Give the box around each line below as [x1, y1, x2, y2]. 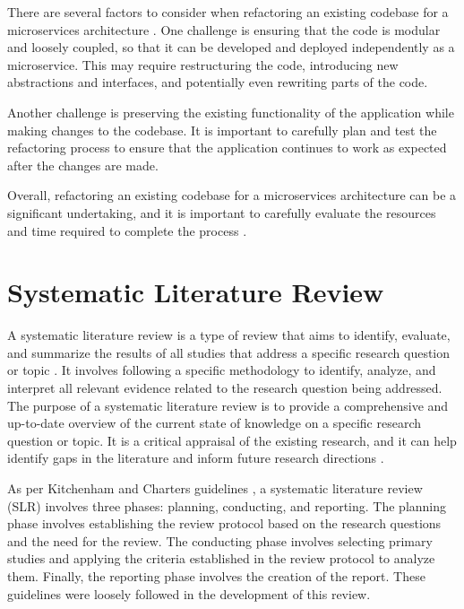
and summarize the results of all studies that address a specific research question [7, 343, 451, 361]
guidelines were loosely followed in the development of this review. [7, 584, 371, 603]
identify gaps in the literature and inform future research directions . [7, 448, 384, 467]
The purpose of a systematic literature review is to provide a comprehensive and [7, 396, 449, 414]
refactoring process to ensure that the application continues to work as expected [7, 138, 447, 157]
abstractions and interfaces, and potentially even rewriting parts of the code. [7, 73, 428, 91]
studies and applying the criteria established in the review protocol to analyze [7, 549, 435, 568]
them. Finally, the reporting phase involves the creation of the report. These [7, 566, 425, 585]
